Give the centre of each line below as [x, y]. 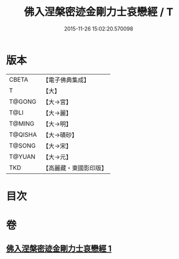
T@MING [22, 123]
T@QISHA [23, 134]
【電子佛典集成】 [66, 80]
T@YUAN [22, 156]
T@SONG [23, 146]
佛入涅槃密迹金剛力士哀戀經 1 [59, 249]
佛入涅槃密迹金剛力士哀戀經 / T [99, 12]
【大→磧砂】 [60, 134]
